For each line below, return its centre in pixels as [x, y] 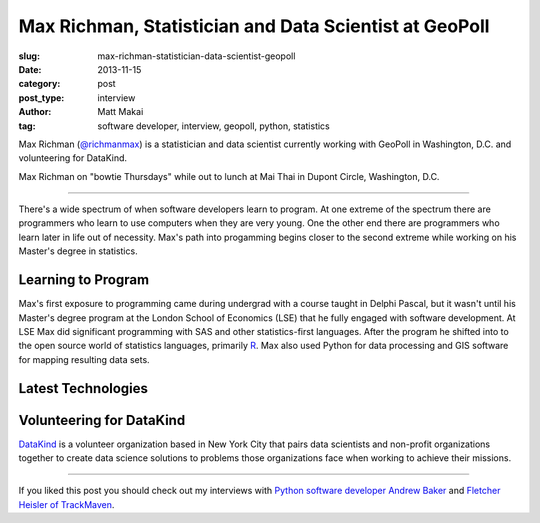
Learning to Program [84, 280]
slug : [29, 56]
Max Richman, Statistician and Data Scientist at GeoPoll [254, 26]
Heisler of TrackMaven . [66, 504]
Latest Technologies [83, 388]
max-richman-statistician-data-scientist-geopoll [196, 56]
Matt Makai [120, 112]
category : [39, 84]
